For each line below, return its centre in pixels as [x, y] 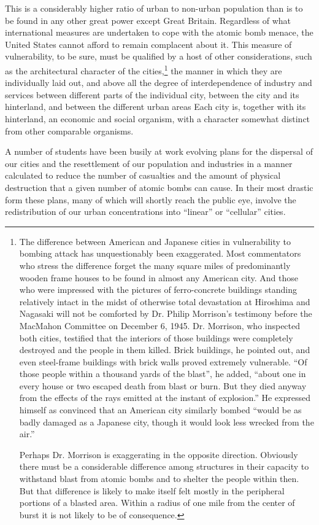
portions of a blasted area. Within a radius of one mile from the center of [157, 503]
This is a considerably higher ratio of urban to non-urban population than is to [154, 8]
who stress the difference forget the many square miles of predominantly [155, 265]
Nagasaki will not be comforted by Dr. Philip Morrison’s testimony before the [166, 313]
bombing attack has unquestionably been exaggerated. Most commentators [160, 253]
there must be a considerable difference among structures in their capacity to [164, 466]
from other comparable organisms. [69, 130]
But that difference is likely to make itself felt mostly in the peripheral [152, 490]
